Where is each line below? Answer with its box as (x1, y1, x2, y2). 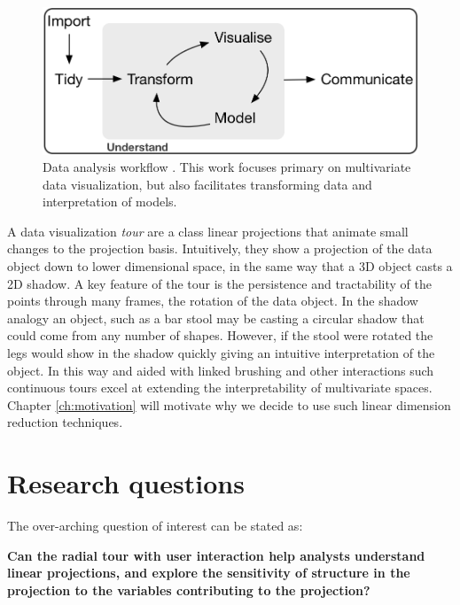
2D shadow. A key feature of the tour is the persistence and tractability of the (7, 274, 432, 292)
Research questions (7, 465, 245, 501)
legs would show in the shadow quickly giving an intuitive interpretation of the (7, 344, 435, 362)
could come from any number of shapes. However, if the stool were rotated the (7, 326, 433, 345)
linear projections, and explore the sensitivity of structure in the (7, 563, 410, 582)
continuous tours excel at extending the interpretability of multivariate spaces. (7, 378, 433, 397)
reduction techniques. (7, 413, 123, 431)
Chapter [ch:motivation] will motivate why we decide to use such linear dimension (7, 395, 451, 414)
